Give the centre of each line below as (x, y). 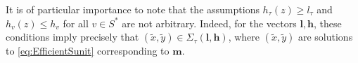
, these (328, 23)
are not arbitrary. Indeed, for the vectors (209, 23)
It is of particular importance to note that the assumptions (133, 9)
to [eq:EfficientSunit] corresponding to (88, 51)
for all (76, 23)
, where (244, 37)
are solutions (325, 37)
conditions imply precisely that (72, 37)
